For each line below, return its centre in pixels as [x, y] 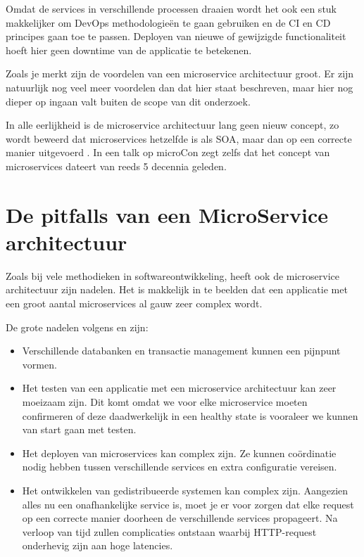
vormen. [39, 364]
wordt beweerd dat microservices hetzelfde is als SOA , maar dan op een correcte [179, 138]
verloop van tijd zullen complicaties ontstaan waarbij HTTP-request [169, 531]
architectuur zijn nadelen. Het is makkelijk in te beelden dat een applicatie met [177, 289]
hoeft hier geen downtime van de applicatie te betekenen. [129, 50]
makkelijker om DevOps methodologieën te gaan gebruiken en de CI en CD [168, 22]
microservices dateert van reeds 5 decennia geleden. [116, 166]
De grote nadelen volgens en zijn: [77, 327]
